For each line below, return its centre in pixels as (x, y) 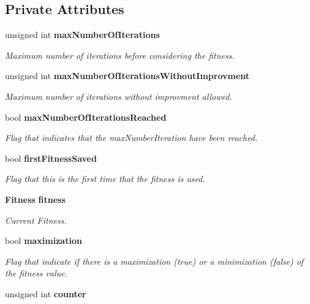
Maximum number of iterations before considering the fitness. (120, 55)
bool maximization (43, 241)
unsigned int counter (46, 293)
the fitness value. (36, 273)
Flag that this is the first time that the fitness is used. (105, 179)
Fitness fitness (35, 199)
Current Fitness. (36, 220)
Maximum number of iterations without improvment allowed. (119, 96)
